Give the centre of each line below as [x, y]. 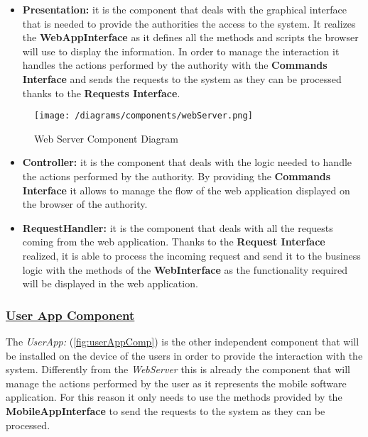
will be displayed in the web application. [110, 283]
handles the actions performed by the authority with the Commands [175, 65]
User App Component [70, 315]
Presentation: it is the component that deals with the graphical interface [184, 9]
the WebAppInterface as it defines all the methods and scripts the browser [190, 37]
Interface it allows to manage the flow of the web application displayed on [186, 190]
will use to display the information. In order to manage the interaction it [181, 51]
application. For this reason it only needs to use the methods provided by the [174, 397]
